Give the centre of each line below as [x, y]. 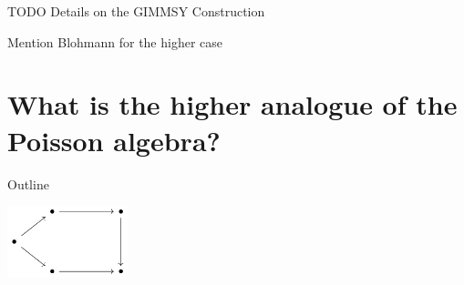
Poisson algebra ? [114, 140]
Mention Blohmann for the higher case [115, 41]
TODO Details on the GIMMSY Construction [136, 11]
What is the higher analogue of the [232, 104]
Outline [28, 183]
